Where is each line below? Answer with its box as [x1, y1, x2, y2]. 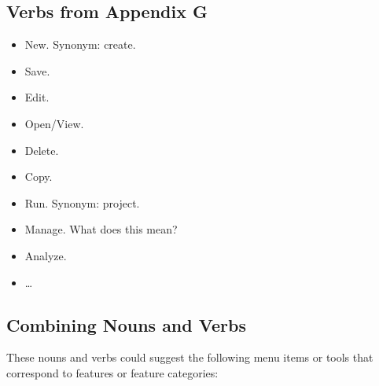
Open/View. [24, 115, 84, 131]
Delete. [24, 142, 59, 158]
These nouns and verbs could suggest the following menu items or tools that [6, 349, 373, 366]
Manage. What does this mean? [24, 221, 178, 237]
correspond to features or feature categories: [6, 364, 219, 380]
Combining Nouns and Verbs [6, 312, 246, 336]
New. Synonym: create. [24, 36, 136, 53]
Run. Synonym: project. [24, 194, 140, 211]
